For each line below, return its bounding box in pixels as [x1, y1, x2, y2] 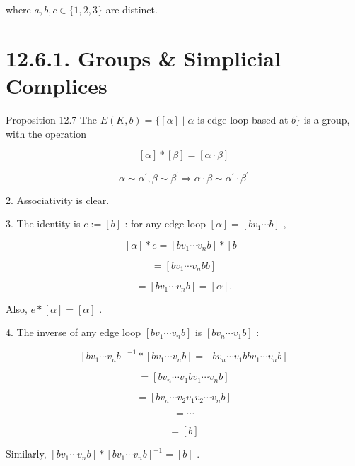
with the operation [6, 126, 87, 141]
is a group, [303, 112, 350, 126]
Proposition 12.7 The [6, 112, 98, 126]
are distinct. [105, 2, 158, 16]
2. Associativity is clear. [6, 192, 110, 207]
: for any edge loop [124, 216, 206, 231]
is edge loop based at [197, 112, 289, 126]
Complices [6, 71, 107, 100]
